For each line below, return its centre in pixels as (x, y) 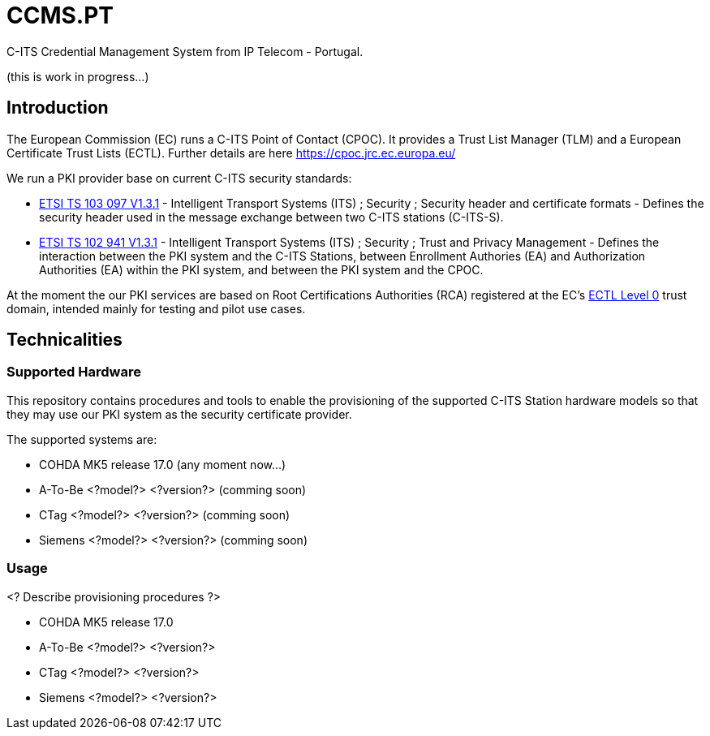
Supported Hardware (74, 372)
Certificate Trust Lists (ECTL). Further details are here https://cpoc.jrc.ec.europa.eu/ (231, 153)
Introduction (58, 108)
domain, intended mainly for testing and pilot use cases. (156, 308)
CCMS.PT (60, 15)
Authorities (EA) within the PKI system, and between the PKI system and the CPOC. (261, 269)
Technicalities (65, 340)
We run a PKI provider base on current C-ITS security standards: (179, 178)
